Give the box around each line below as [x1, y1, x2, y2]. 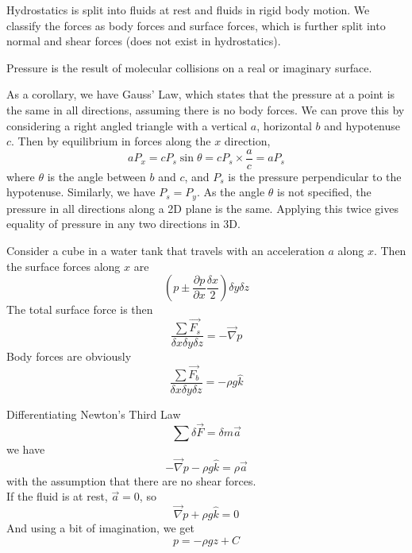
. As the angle [196, 184, 265, 200]
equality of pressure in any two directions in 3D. [6, 215, 241, 232]
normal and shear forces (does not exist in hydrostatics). [6, 33, 281, 49]
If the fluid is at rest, [6, 488, 108, 505]
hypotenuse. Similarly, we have [6, 184, 156, 200]
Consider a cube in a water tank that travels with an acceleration [6, 242, 325, 259]
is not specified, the [277, 184, 372, 200]
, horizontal [256, 117, 312, 133]
